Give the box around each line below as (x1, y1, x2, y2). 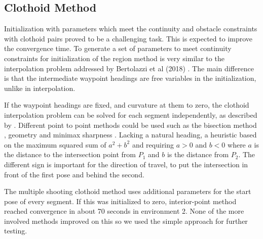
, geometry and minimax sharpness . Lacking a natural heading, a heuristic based (4, 129, 257, 140)
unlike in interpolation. (4, 82, 76, 93)
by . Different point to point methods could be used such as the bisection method (4, 119, 257, 130)
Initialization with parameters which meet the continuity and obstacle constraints (4, 23, 257, 34)
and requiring (132, 139, 174, 150)
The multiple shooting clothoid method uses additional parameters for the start (4, 186, 251, 197)
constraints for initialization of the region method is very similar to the (4, 53, 224, 63)
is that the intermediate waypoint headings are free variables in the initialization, (4, 73, 256, 83)
